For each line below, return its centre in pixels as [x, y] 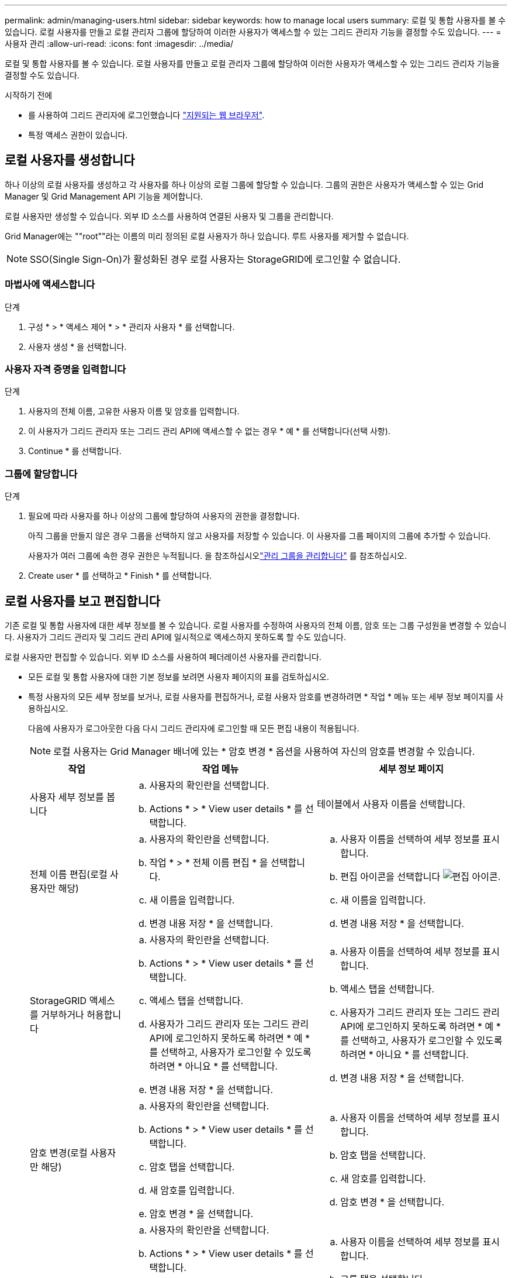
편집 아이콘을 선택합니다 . [421, 876]
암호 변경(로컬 [59, 1152]
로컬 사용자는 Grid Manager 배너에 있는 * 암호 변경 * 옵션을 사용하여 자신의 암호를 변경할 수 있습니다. [264, 751]
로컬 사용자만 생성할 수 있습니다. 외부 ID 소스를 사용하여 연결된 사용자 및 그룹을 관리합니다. [169, 216]
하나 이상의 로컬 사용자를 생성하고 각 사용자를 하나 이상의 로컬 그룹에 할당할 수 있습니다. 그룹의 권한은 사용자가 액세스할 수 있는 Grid [244, 184]
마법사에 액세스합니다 [50, 285]
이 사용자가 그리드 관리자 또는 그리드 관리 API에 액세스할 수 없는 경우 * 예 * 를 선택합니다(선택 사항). [209, 431]
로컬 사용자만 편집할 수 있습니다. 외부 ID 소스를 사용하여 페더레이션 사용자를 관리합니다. [163, 657]
